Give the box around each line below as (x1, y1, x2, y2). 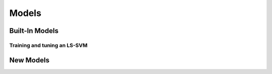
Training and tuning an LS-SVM (9, 41, 88, 48)
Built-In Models (9, 26, 59, 35)
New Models (9, 55, 50, 64)
